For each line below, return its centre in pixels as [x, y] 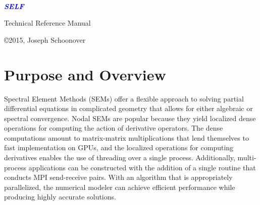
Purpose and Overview [85, 74]
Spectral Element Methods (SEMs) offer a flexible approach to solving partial [124, 98]
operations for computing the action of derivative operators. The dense [114, 128]
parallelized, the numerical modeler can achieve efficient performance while [120, 187]
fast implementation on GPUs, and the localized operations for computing [119, 147]
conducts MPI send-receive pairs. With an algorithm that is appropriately [118, 177]
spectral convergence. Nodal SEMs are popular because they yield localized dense [130, 118]
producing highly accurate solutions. [60, 197]
